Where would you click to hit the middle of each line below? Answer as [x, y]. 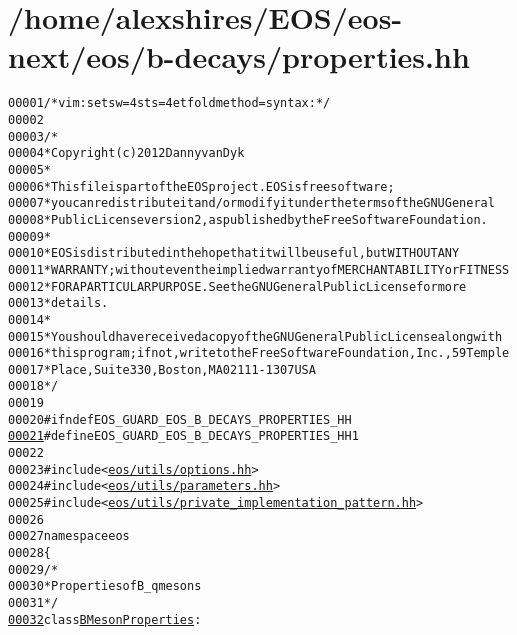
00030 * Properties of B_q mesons [105, 586]
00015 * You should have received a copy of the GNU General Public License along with [255, 336]
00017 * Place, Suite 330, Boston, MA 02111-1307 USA [162, 369]
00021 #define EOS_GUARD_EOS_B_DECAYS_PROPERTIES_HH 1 [183, 436]
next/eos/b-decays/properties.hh [239, 56]
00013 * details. [58, 303]
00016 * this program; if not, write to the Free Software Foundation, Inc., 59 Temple [259, 353]
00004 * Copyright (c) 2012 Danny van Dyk [126, 153]
